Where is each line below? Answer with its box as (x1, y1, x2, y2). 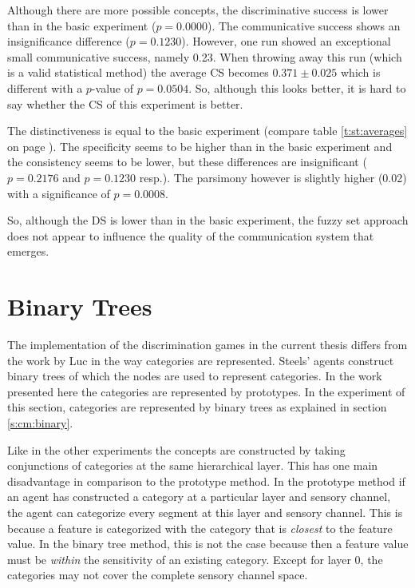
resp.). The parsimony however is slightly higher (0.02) (139, 169, 407, 185)
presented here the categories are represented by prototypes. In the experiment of (7, 383, 405, 399)
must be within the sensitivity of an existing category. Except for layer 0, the (7, 550, 383, 567)
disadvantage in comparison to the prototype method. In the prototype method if (7, 472, 405, 489)
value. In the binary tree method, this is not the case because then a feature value (7, 535, 409, 552)
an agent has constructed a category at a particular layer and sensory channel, (7, 488, 391, 505)
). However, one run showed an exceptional (181, 33, 391, 50)
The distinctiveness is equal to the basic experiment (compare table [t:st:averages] (7, 122, 408, 139)
